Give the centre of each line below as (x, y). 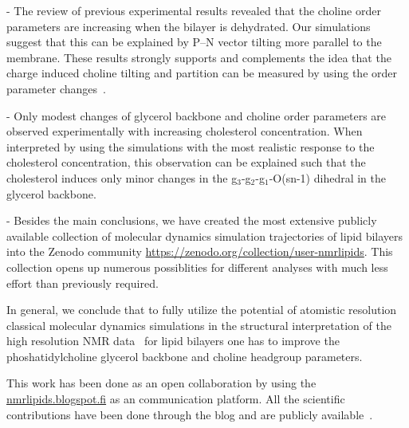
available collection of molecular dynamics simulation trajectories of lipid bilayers (205, 236)
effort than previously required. (83, 283)
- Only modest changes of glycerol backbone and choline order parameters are (197, 115)
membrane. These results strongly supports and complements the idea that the (199, 57)
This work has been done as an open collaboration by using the (161, 383)
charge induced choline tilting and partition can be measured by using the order (202, 73)
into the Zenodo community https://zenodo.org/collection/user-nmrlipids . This (200, 251)
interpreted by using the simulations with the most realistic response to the (191, 146)
